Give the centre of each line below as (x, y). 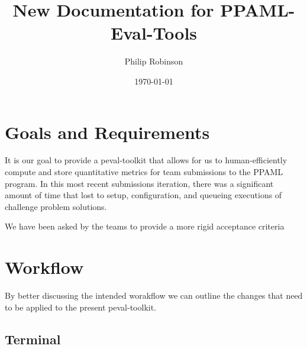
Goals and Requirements (107, 132)
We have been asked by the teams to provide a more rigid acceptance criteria (145, 226)
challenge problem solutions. (56, 206)
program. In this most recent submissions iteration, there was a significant (139, 183)
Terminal (33, 339)
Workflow (44, 267)
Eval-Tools (154, 33)
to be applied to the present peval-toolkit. (81, 307)
